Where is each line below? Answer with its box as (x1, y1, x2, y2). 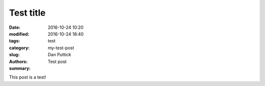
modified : (9, 31, 29, 37)
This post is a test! (9, 74, 47, 80)
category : (9, 44, 30, 51)
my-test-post (48, 44, 75, 51)
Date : (9, 24, 21, 30)
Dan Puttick (48, 52, 71, 58)
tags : (9, 38, 20, 44)
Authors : (9, 59, 28, 64)
